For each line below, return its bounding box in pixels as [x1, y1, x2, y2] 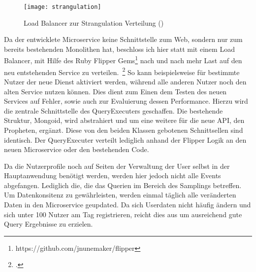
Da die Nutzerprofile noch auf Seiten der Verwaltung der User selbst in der [4, 160, 230, 171]
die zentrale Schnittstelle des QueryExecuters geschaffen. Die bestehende [4, 105, 223, 116]
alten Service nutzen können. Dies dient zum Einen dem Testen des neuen [4, 86, 227, 96]
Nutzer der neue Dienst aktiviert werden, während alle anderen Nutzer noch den [4, 76, 247, 86]
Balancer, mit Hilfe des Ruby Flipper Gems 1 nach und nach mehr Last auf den [4, 54, 242, 66]
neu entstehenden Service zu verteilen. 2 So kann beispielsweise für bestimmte [4, 65, 240, 77]
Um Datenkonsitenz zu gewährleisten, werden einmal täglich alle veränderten [4, 190, 236, 200]
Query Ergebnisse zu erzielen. [4, 219, 93, 229]
